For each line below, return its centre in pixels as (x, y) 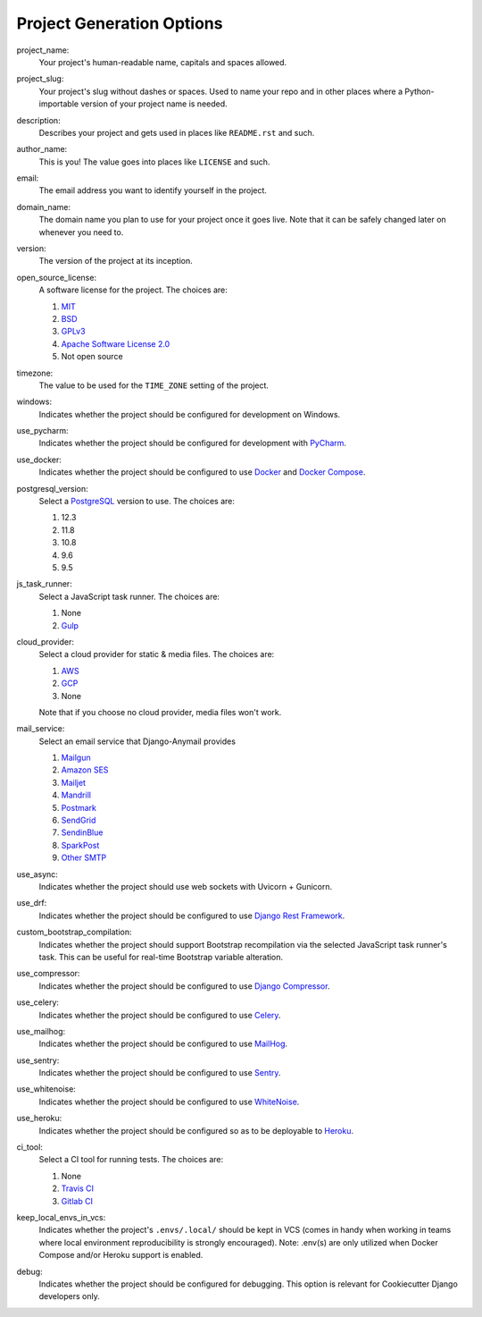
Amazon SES (85, 770)
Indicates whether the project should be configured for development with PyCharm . (193, 443)
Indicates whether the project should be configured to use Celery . (160, 1015)
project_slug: (40, 79)
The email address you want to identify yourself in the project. (153, 190)
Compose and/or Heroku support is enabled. (121, 1255)
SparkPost (80, 845)
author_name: (42, 149)
